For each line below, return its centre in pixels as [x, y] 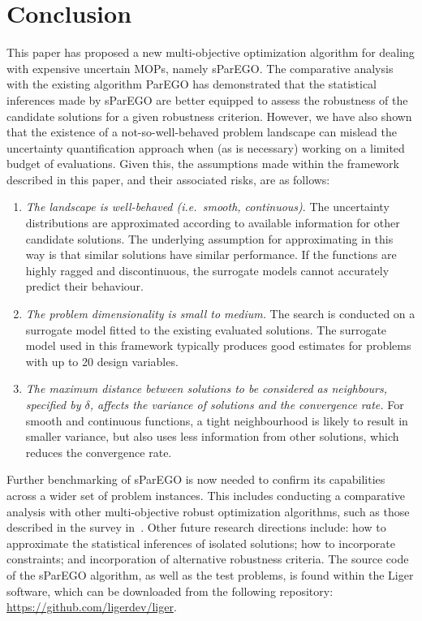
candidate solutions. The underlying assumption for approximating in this [209, 238]
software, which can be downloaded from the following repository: [170, 591]
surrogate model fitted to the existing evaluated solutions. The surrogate [206, 329]
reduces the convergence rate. [99, 452]
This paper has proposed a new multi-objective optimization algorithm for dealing [211, 52]
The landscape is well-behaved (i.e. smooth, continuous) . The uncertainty [207, 207]
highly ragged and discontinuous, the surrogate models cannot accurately [207, 270]
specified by [53, 404]
